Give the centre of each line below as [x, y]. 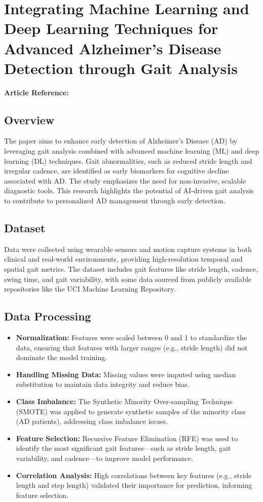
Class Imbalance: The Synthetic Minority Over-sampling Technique [124, 401]
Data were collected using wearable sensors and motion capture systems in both [128, 249]
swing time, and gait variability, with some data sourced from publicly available [128, 279]
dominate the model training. [62, 357]
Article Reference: [36, 92]
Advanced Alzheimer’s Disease [113, 48]
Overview [29, 119]
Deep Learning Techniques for [111, 28]
